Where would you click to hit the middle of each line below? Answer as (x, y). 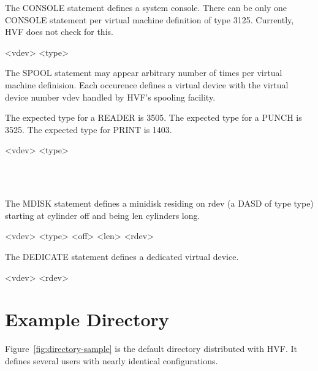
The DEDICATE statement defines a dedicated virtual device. (122, 256)
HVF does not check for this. (59, 32)
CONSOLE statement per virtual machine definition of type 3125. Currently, (150, 19)
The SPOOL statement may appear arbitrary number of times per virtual (144, 73)
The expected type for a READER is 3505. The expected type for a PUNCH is (153, 117)
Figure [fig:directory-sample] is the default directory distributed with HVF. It (151, 349)
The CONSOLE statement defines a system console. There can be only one (146, 7)
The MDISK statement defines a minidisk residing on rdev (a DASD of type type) (159, 203)
